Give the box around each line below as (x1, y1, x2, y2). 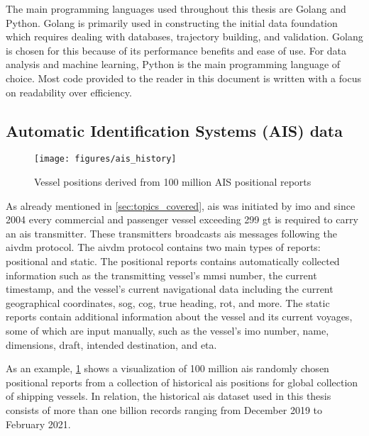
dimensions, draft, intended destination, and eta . (6, 337, 217, 352)
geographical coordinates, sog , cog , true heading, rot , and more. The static (6, 295, 330, 310)
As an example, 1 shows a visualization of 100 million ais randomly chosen (6, 361, 329, 376)
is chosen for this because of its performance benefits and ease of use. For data (6, 43, 347, 57)
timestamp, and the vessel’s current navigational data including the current (6, 281, 334, 296)
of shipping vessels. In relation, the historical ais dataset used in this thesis (6, 389, 331, 403)
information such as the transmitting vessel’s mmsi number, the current (6, 267, 317, 282)
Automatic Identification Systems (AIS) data (6, 119, 343, 141)
